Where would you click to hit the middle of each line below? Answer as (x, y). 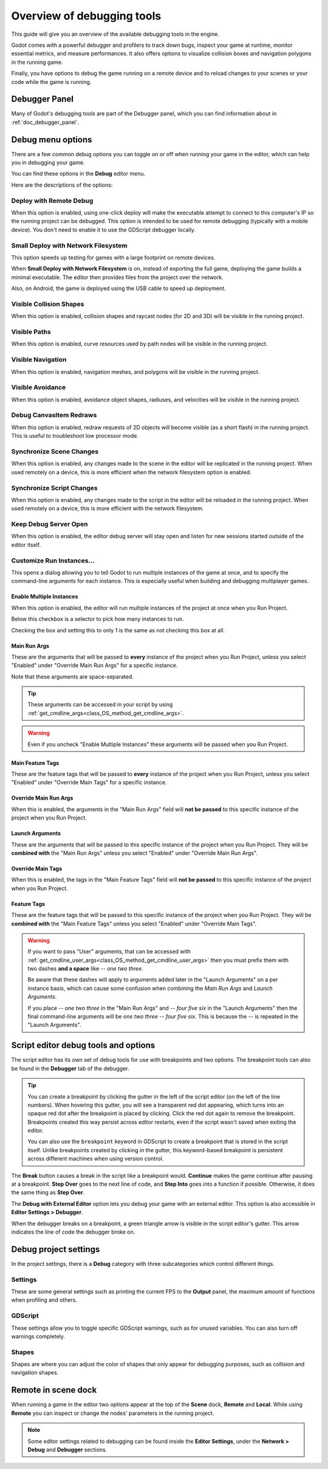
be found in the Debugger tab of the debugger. (70, 1068)
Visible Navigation (39, 360)
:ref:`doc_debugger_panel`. (45, 122)
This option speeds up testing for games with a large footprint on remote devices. (113, 257)
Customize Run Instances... (53, 561)
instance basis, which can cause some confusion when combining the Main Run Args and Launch (150, 988)
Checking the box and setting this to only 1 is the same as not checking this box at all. (118, 630)
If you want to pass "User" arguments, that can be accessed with (109, 952)
